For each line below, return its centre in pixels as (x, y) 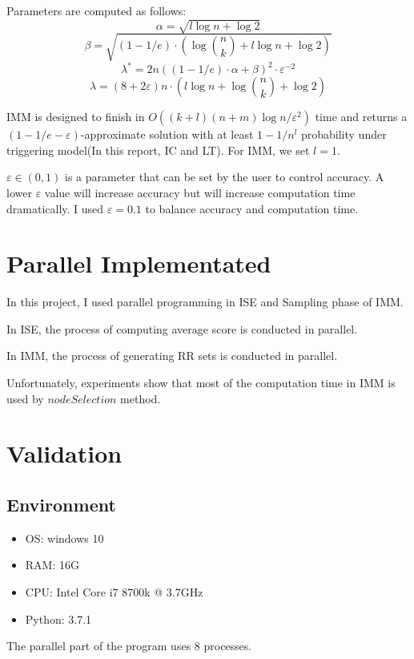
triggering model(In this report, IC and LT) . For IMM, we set (158, 150)
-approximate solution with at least (167, 134)
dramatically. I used (55, 208)
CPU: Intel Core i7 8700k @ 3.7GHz (114, 592)
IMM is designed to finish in (76, 117)
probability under (344, 134)
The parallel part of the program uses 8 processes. (129, 646)
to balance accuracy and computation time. (252, 208)
